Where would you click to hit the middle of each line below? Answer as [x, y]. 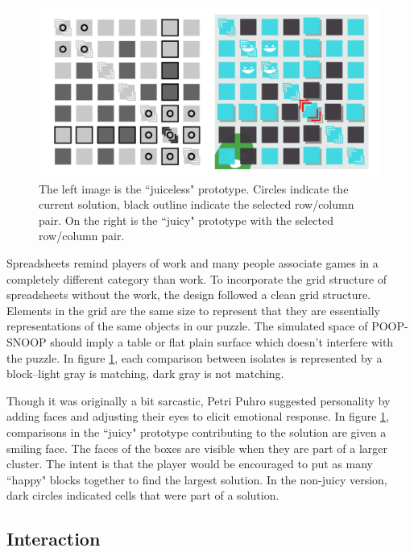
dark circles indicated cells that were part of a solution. [143, 495]
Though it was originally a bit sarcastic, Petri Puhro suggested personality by [199, 400]
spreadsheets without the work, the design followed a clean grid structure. [189, 295]
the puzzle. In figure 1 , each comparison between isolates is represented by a [195, 357]
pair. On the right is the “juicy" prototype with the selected [186, 220]
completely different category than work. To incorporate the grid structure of [197, 278]
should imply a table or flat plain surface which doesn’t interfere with [222, 341]
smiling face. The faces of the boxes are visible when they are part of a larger [197, 448]
